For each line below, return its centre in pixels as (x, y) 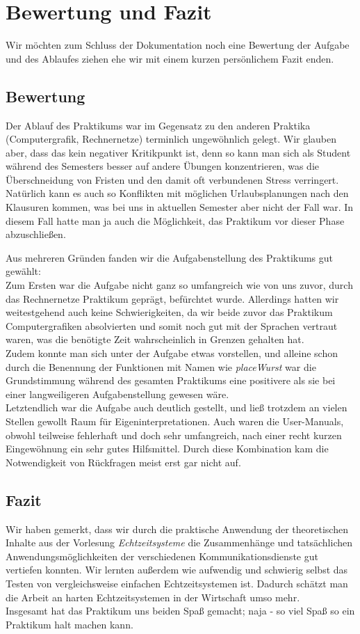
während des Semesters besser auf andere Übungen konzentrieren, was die (162, 166)
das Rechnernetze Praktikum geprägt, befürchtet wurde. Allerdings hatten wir (172, 298)
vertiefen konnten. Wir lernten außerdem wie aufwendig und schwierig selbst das (177, 570)
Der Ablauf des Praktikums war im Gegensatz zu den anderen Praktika (158, 125)
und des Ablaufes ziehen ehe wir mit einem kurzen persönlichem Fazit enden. (170, 58)
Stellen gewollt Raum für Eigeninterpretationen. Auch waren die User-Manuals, (175, 421)
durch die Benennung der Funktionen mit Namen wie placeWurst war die (161, 366)
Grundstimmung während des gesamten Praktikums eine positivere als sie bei (171, 380)
